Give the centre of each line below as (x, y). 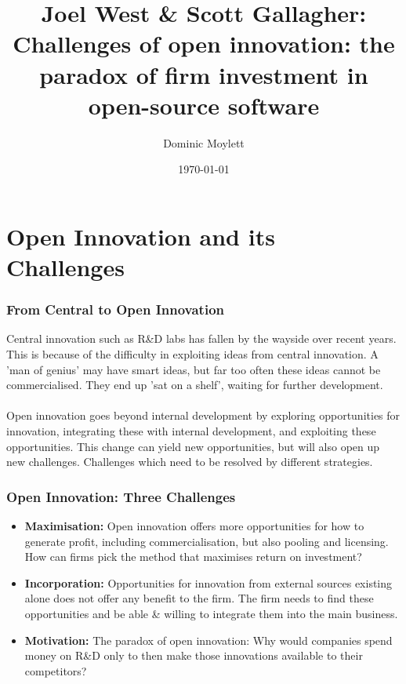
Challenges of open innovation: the (204, 44)
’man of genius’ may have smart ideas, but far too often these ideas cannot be (194, 369)
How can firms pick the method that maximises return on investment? (193, 557)
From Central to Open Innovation (115, 309)
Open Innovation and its (141, 236)
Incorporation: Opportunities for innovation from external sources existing (208, 582)
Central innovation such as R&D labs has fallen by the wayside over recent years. (201, 338)
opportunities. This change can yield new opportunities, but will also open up (193, 446)
